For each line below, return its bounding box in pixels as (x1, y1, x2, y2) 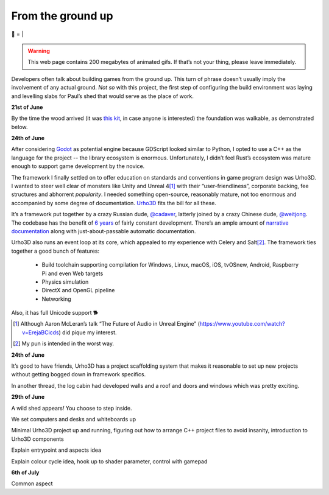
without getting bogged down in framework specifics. (11, 371, 146, 378)
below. (11, 123, 28, 130)
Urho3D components (11, 435, 64, 443)
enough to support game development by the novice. (11, 163, 145, 170)
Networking (41, 295, 71, 303)
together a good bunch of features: (11, 247, 100, 255)
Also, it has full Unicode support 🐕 (11, 309, 99, 317)
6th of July (11, 469, 40, 476)
